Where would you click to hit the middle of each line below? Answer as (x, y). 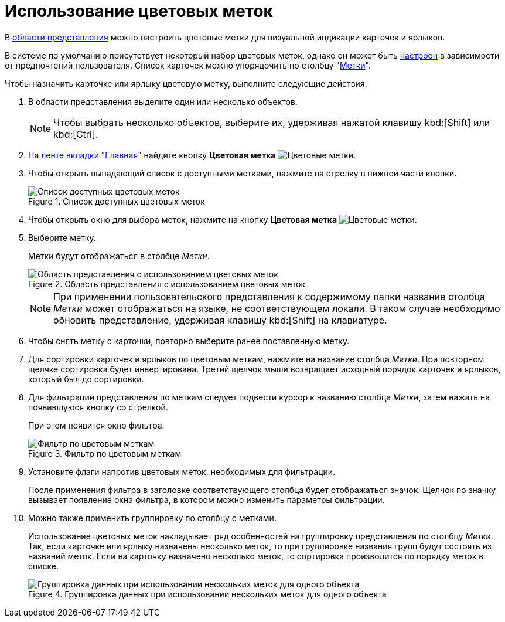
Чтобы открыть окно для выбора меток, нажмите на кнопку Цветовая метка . (223, 219)
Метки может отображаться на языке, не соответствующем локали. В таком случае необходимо (277, 308)
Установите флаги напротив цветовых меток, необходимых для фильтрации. (182, 471)
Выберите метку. (62, 237)
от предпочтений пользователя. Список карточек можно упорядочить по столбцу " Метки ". (188, 65)
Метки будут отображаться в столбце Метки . (119, 256)
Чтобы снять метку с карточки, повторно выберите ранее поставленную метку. (189, 341)
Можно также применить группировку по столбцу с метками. (152, 518)
